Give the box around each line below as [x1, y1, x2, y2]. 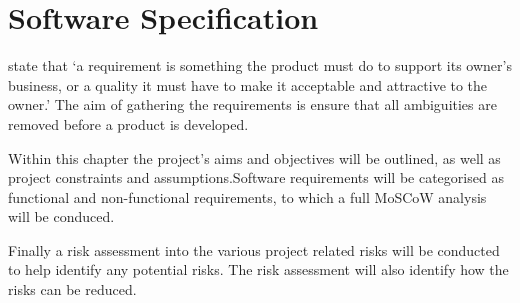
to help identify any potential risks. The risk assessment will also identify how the [8, 259, 509, 280]
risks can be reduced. [8, 279, 137, 300]
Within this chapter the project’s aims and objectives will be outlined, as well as [8, 147, 501, 168]
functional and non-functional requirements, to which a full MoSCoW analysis [8, 186, 487, 207]
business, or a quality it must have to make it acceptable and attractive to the [8, 74, 488, 95]
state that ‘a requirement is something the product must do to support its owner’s [8, 55, 512, 76]
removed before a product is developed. [8, 113, 249, 134]
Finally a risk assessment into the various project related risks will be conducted [8, 239, 500, 260]
